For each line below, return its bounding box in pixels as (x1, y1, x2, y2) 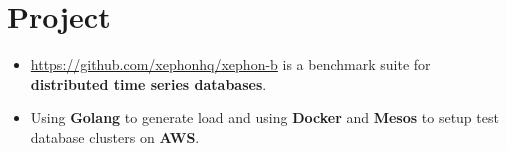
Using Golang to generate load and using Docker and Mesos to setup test (30, 107, 499, 128)
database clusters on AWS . (30, 126, 200, 147)
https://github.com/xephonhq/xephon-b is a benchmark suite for (30, 54, 431, 75)
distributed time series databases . (30, 73, 267, 94)
